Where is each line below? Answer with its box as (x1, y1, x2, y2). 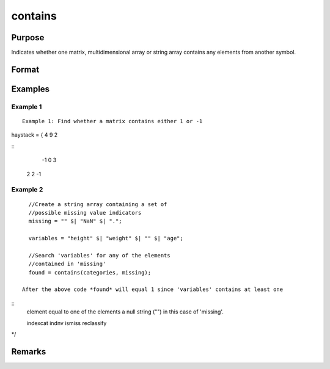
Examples (11, 84, 50, 94)
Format (11, 64, 40, 74)
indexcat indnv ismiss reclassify (26, 319, 107, 326)
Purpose (11, 32, 45, 43)
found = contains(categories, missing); (28, 269, 152, 276)
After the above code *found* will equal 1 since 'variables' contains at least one (22, 286, 284, 293)
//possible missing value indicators (28, 209, 142, 216)
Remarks (11, 346, 46, 357)
